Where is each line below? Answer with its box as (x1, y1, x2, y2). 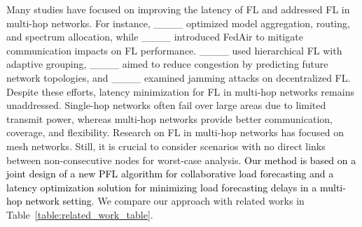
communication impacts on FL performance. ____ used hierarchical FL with (6, 43, 342, 57)
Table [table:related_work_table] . (6, 207, 153, 221)
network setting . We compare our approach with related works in (25, 193, 305, 208)
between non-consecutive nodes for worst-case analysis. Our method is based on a (6, 152, 356, 167)
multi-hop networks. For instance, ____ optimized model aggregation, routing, (6, 15, 350, 30)
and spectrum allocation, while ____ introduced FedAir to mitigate (6, 29, 303, 44)
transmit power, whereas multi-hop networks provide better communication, (6, 111, 333, 126)
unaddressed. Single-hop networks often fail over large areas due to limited (6, 98, 326, 112)
